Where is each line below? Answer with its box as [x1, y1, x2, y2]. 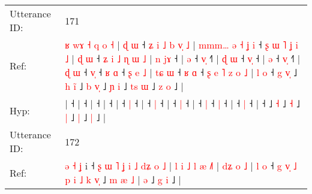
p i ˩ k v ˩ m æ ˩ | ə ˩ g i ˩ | [65, 172, 181, 186]
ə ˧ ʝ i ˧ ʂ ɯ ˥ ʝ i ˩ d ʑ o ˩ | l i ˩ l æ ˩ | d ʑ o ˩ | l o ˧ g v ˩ [65, 159, 297, 172]
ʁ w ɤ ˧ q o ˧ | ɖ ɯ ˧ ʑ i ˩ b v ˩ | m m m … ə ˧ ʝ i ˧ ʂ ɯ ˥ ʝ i [65, 38, 298, 51]
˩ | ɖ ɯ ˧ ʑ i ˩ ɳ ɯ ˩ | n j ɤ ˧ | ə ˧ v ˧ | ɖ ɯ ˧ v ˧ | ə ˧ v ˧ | [65, 51, 301, 65]
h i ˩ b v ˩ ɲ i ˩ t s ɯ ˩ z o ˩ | [65, 79, 184, 93]
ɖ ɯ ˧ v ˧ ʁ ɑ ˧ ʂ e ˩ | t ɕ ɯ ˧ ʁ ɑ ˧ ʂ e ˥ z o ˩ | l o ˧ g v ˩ [65, 65, 298, 79]
